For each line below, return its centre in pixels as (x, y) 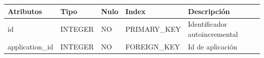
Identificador (208, 24)
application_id (30, 46)
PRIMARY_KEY (153, 29)
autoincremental (213, 34)
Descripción (209, 11)
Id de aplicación (213, 46)
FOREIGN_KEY (153, 46)
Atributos (25, 11)
